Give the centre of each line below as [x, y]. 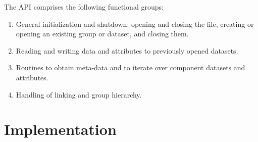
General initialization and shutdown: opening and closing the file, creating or [135, 23]
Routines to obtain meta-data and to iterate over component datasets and [131, 67]
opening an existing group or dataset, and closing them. [102, 34]
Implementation [60, 129]
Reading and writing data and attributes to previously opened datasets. [127, 50]
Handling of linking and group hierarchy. [79, 94]
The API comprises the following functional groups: [84, 7]
